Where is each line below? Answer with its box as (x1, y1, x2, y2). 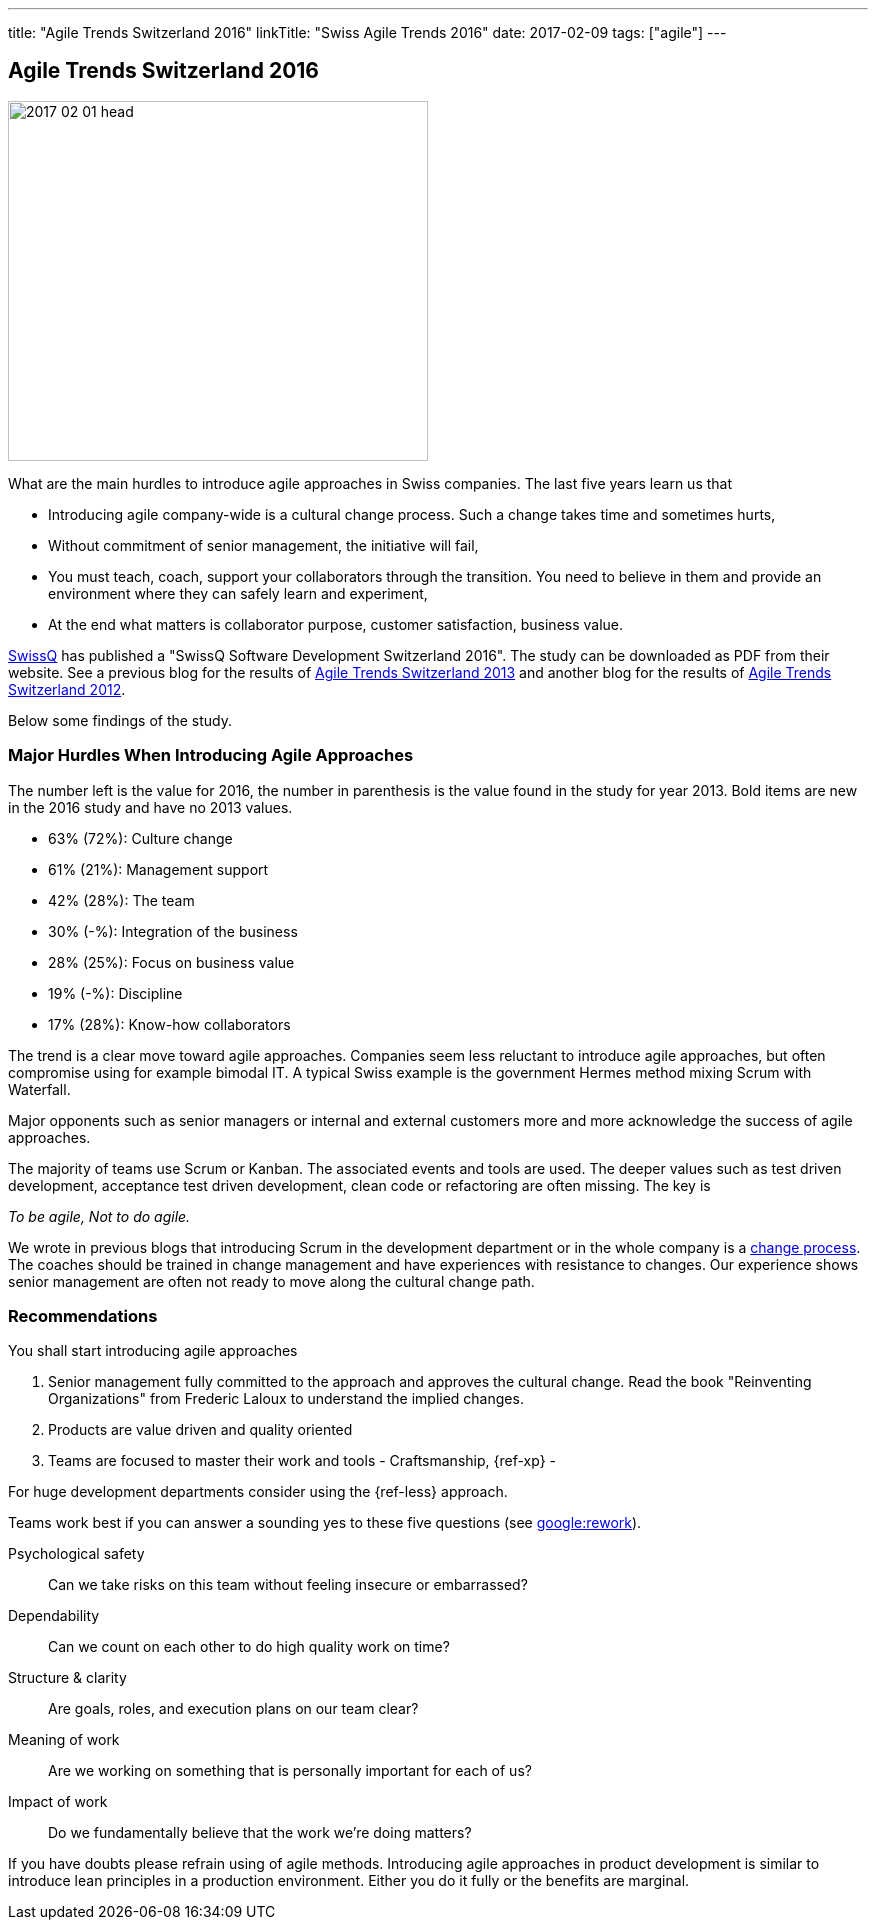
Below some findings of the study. (8, 711, 233, 729)
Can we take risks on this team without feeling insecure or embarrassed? (48, 1576, 528, 1594)
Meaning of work (8, 1731, 120, 1749)
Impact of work (8, 1793, 108, 1811)
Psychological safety (8, 1545, 145, 1563)
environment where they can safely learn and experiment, (48, 584, 428, 602)
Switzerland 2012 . (8, 680, 126, 698)
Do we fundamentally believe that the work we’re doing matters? (48, 1824, 472, 1842)
